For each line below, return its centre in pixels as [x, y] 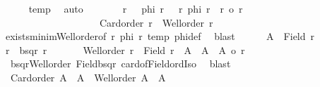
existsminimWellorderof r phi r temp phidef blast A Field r [160, 36]
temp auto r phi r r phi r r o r [136, 8]
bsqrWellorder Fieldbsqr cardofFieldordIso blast [120, 63]
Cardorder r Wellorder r [156, 22]
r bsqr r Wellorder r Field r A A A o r [125, 49]
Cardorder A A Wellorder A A [88, 77]
